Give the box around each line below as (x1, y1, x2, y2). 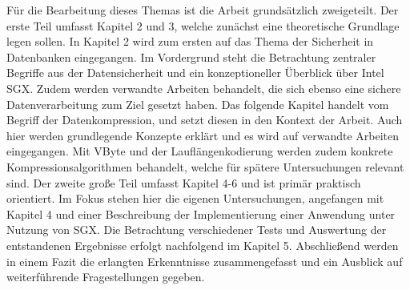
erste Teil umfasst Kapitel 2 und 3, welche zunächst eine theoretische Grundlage (6, 17, 400, 34)
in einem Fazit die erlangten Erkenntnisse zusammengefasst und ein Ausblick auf (6, 252, 403, 269)
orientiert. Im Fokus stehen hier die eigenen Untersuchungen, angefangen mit (6, 190, 384, 207)
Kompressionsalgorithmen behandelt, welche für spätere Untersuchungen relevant (6, 158, 404, 175)
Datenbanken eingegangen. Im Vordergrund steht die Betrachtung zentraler (6, 48, 376, 65)
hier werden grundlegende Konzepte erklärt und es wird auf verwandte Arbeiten (6, 127, 400, 143)
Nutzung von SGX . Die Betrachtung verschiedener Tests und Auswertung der (6, 221, 387, 238)
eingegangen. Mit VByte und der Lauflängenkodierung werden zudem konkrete (6, 143, 393, 159)
